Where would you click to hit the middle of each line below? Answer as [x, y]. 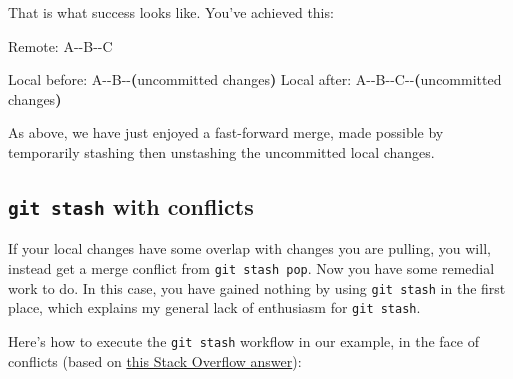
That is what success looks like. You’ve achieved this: [171, 12]
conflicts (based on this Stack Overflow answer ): [155, 360]
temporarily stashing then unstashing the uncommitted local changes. [221, 151]
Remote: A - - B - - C [60, 45]
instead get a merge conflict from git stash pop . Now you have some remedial [251, 267]
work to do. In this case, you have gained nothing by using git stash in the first [257, 287]
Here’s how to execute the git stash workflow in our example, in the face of [243, 340]
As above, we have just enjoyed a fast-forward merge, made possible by [226, 132]
